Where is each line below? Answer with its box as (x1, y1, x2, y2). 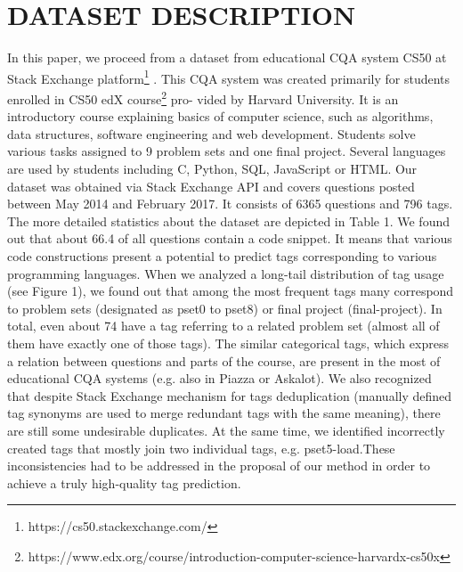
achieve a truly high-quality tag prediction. (7, 473, 241, 492)
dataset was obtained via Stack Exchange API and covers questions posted (7, 176, 415, 195)
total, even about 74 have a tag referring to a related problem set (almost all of (7, 316, 440, 335)
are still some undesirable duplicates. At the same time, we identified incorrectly (7, 421, 445, 439)
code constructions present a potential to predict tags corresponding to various (7, 246, 437, 265)
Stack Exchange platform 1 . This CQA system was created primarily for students (7, 66, 451, 87)
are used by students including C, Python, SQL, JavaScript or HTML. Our (7, 159, 418, 177)
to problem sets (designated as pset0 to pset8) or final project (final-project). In (7, 298, 443, 317)
